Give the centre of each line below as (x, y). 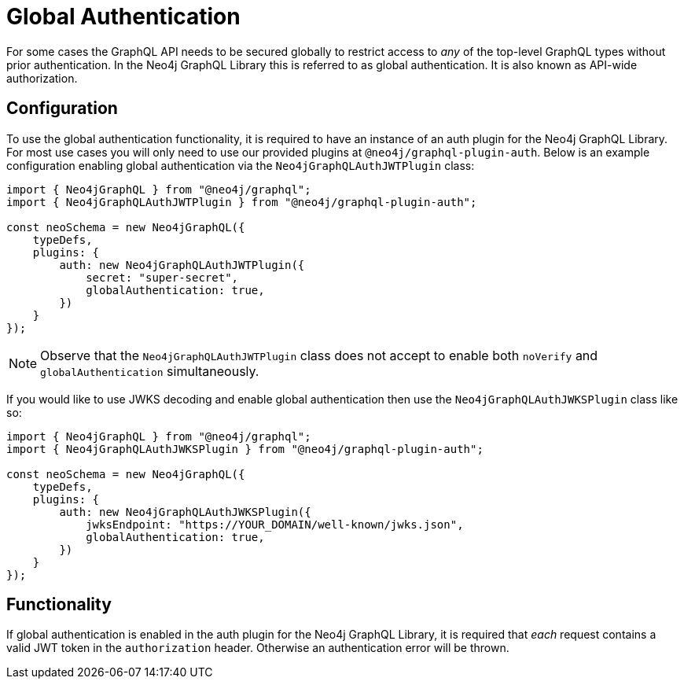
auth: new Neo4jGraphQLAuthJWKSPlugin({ (185, 512)
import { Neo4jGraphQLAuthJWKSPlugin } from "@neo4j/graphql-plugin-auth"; (245, 449)
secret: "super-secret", (162, 277)
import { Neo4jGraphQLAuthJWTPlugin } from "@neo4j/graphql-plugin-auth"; (242, 202)
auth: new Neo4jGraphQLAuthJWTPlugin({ (182, 265)
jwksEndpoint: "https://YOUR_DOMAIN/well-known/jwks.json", (275, 524)
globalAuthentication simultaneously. (150, 371)
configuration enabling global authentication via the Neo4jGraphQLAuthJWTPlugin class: (241, 165)
